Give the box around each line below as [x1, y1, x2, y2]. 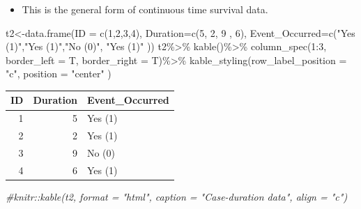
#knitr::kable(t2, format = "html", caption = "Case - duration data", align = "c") [6, 189, 348, 203]
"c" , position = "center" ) [6, 66, 112, 81]
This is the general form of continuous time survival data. [22, 2, 268, 16]
